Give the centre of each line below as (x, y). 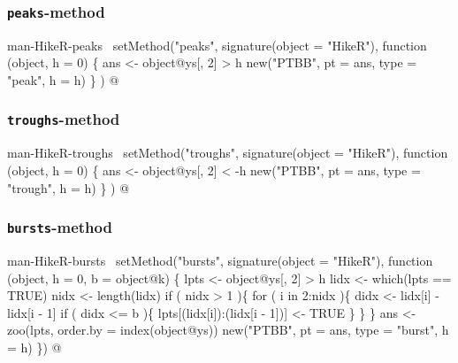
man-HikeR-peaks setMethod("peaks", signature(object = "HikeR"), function (217, 45)
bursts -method (60, 227)
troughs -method (64, 119)
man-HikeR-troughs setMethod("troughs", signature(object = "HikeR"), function (228, 153)
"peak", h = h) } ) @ (63, 79)
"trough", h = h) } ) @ (69, 187)
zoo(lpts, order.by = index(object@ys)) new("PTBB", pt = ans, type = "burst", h (228, 330)
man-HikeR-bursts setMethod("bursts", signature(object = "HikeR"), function (220, 260)
